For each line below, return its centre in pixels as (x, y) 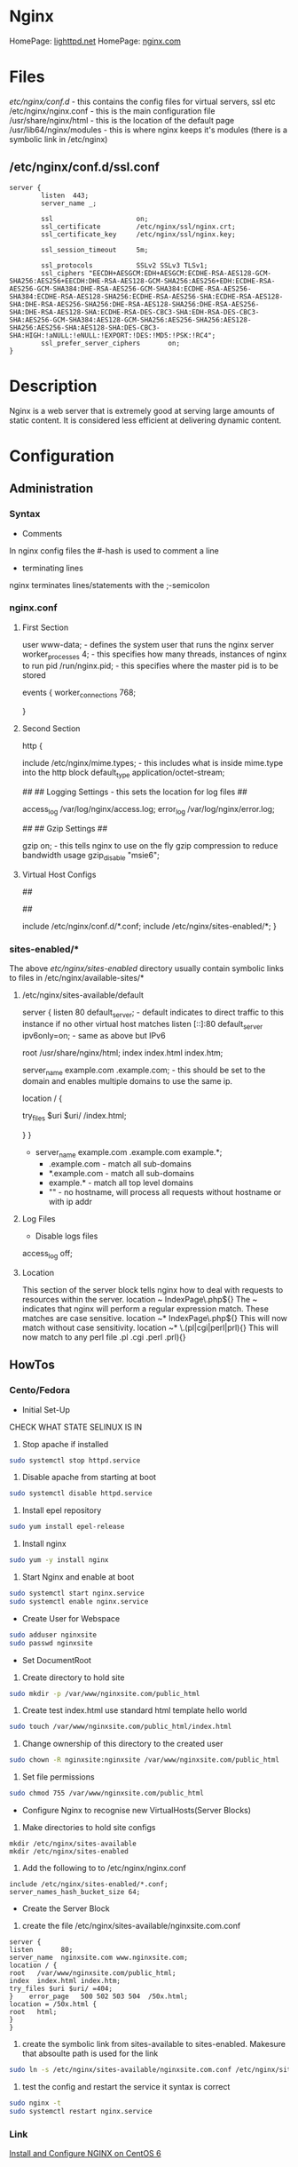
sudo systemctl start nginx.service (77, 1593)
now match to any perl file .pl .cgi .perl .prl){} (104, 1337)
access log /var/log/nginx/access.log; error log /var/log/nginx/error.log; (148, 810)
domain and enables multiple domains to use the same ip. (127, 1081)
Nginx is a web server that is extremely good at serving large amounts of (142, 410)
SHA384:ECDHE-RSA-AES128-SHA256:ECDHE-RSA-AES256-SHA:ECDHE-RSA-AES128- (146, 296)
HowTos (32, 1365)
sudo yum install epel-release (67, 1527)
